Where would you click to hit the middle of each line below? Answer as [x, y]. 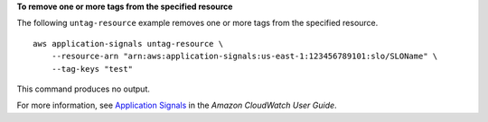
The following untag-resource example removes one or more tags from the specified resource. [197, 23]
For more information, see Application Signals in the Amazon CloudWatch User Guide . [177, 105]
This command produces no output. [84, 89]
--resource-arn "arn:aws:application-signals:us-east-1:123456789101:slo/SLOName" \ [244, 57]
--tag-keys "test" [92, 69]
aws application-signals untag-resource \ [128, 44]
